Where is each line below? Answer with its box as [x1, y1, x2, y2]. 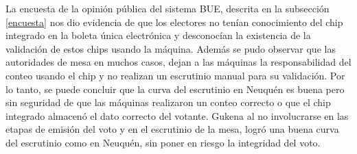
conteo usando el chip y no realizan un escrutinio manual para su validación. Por [5, 68, 345, 82]
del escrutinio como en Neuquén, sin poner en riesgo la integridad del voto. [5, 135, 321, 149]
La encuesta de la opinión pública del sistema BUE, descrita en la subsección [5, 1, 330, 15]
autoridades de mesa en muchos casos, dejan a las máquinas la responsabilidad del [5, 55, 352, 69]
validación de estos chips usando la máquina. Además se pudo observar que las [5, 41, 336, 55]
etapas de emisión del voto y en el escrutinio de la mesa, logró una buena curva [5, 122, 339, 136]
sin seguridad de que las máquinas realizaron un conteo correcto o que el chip [5, 95, 331, 110]
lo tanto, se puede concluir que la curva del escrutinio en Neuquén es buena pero [5, 81, 345, 96]
